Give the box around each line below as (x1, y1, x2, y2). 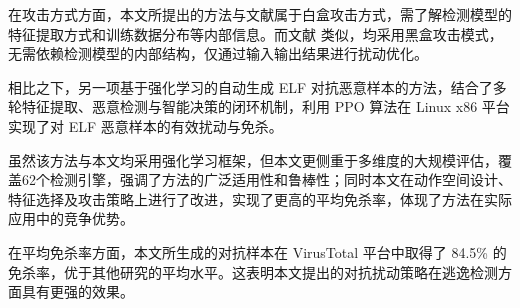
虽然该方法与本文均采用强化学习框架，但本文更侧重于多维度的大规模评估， (8, 149, 498, 170)
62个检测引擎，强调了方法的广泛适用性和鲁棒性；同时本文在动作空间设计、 (21, 169, 512, 190)
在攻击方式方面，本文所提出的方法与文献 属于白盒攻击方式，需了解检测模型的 (8, 4, 512, 24)
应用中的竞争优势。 (8, 208, 134, 229)
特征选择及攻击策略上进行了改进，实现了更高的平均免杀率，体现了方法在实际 (8, 188, 512, 209)
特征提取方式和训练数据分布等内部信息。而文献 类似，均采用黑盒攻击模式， (8, 23, 503, 44)
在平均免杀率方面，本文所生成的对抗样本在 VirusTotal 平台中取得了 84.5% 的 (8, 241, 507, 262)
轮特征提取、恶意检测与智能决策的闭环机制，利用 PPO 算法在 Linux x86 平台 (8, 96, 510, 117)
